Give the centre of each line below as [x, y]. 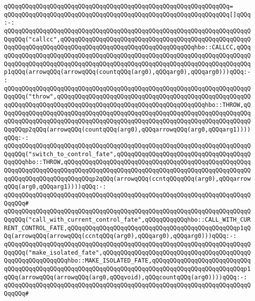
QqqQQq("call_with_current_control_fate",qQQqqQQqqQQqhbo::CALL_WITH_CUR [127, 220]
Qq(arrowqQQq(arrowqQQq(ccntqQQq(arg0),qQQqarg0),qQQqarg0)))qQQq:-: [120, 236]
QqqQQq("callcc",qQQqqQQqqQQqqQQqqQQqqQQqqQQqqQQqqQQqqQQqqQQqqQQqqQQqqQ [127, 39]
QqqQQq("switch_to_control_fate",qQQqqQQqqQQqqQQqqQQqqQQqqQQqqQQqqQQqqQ [127, 154]
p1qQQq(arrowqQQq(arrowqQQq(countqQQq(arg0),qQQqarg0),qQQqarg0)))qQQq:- [127, 72]
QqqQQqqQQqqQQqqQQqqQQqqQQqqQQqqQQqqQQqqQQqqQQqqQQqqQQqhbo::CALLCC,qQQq [127, 48]
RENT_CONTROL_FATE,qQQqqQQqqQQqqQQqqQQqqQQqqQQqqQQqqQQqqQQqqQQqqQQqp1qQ [127, 228]
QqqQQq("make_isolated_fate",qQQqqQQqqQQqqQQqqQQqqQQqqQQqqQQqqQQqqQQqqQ [127, 252]
